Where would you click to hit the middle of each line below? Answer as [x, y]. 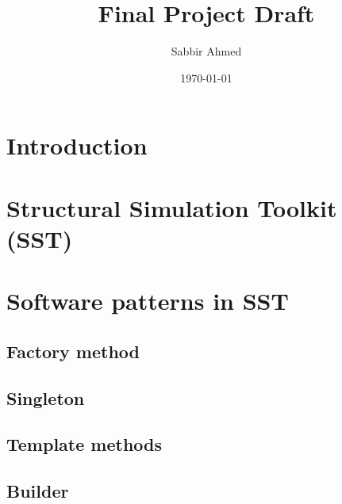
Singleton [46, 397]
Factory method [73, 351]
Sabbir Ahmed [206, 51]
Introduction [77, 145]
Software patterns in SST [148, 301]
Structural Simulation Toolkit [172, 207]
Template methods [85, 444]
